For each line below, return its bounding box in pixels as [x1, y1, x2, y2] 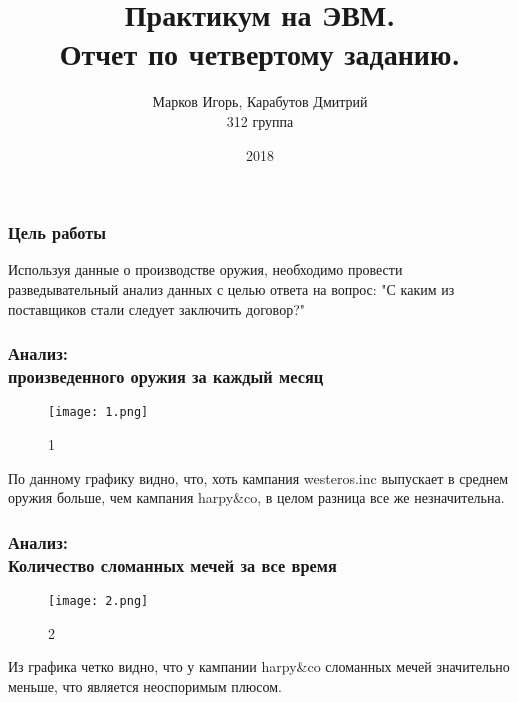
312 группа [226, 110, 294, 131]
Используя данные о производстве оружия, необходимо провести [8, 259, 403, 280]
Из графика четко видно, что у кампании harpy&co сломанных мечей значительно [8, 656, 510, 677]
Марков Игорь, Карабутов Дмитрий [152, 91, 368, 112]
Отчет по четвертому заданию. [59, 33, 461, 74]
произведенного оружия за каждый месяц [8, 364, 324, 389]
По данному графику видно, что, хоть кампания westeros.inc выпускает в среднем [8, 467, 509, 488]
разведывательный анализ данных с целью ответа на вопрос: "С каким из [8, 278, 455, 299]
